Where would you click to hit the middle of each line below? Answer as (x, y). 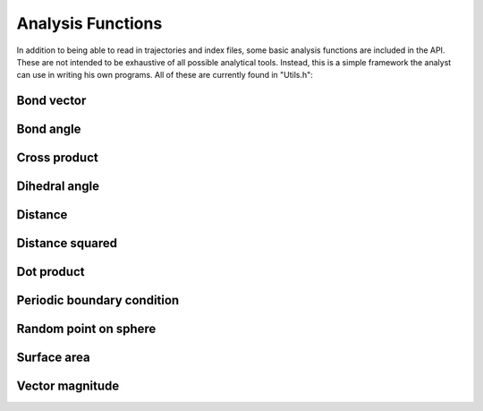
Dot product (51, 272)
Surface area (53, 358)
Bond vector (51, 101)
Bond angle (49, 129)
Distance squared (67, 243)
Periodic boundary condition (98, 300)
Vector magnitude (68, 386)
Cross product (57, 158)
